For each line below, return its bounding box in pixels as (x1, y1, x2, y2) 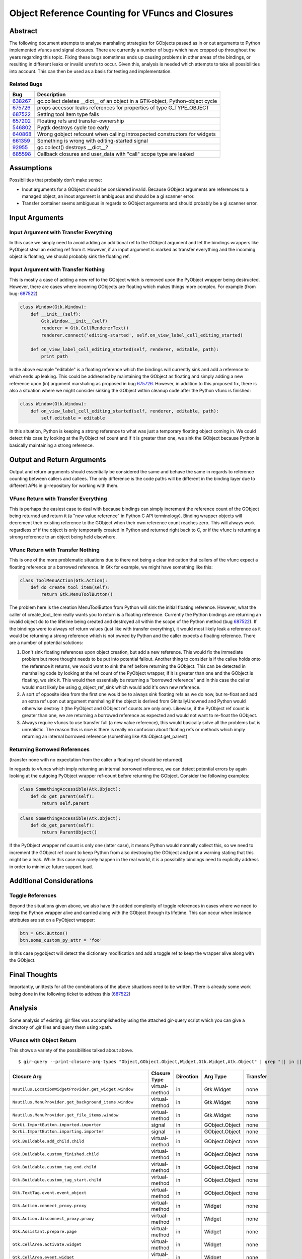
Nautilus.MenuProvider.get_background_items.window (12, 1099, 133, 1105)
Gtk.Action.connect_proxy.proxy (12, 1203, 87, 1209)
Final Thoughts (9, 970, 58, 979)
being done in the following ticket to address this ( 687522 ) (9, 991, 131, 997)
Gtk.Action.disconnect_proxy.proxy (12, 1216, 94, 1221)
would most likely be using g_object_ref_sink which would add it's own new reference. (22, 684, 201, 690)
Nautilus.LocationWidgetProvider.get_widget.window (12, 1087, 133, 1092)
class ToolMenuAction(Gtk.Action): (20, 577, 108, 583)
